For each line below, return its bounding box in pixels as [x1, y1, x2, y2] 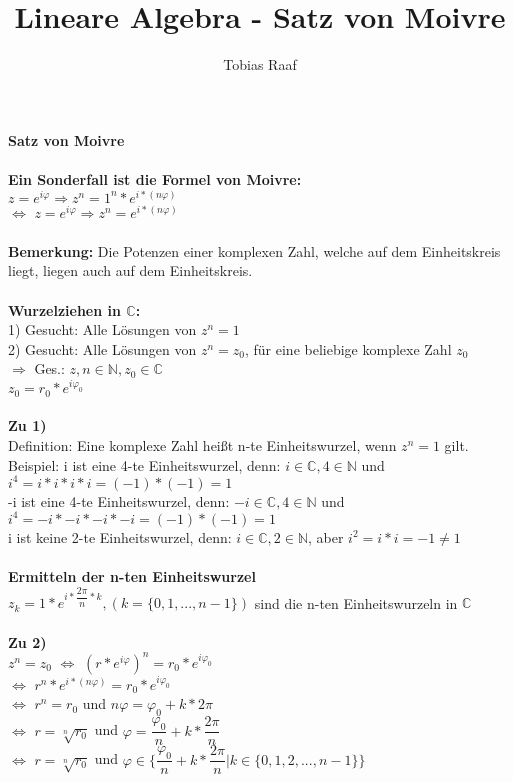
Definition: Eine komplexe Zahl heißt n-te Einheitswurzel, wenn [8, 435, 397, 456]
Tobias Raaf [223, 54, 297, 75]
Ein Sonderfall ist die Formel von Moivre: [8, 168, 302, 189]
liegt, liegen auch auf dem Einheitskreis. [8, 260, 253, 281]
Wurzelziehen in [8, 299, 121, 320]
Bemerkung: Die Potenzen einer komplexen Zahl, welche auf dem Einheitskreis [8, 240, 501, 261]
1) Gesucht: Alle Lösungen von [8, 319, 197, 340]
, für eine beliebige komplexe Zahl [244, 338, 452, 359]
